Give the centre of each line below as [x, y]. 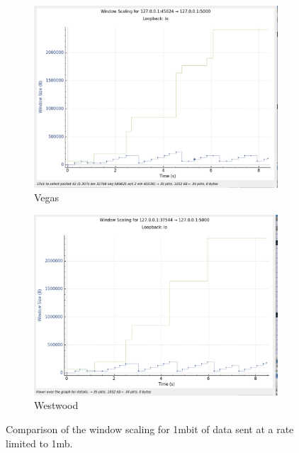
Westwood [56, 405]
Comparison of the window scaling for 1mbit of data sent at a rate [150, 429]
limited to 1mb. [39, 443]
